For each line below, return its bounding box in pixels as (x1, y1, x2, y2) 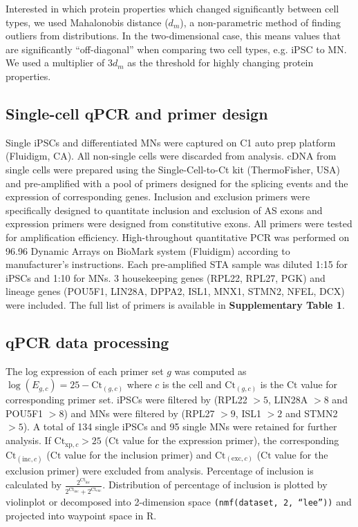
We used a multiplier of (6, 55, 105, 70)
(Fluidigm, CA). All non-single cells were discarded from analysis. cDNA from (6, 148, 337, 163)
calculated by (6, 477, 62, 492)
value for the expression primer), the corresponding (122, 433, 339, 448)
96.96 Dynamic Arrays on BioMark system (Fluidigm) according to (6, 243, 290, 258)
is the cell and (162, 377, 222, 392)
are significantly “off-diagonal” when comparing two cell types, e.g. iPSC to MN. (6, 41, 347, 56)
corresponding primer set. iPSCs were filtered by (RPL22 (6, 392, 247, 407)
